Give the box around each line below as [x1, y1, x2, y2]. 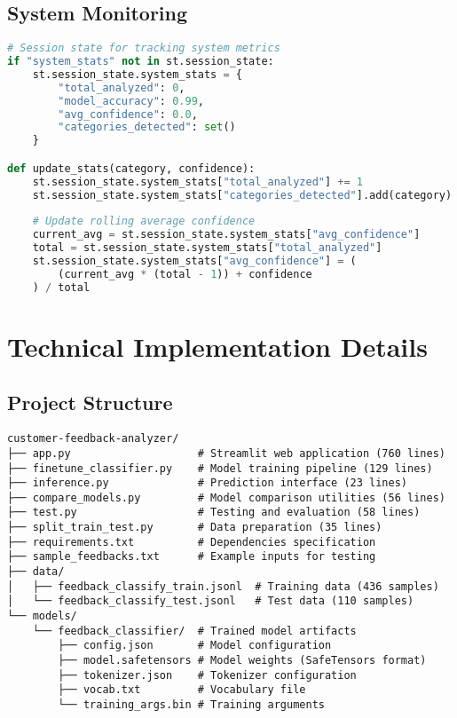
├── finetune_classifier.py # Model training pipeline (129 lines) [7, 462, 433, 475]
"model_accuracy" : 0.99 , [58, 94, 204, 107]
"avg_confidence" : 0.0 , [58, 107, 198, 121]
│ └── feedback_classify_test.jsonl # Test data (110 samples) [7, 595, 414, 608]
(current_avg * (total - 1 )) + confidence [58, 267, 312, 280]
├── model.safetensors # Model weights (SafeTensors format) [58, 654, 427, 667]
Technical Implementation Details [7, 327, 428, 364]
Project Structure [7, 389, 173, 416]
